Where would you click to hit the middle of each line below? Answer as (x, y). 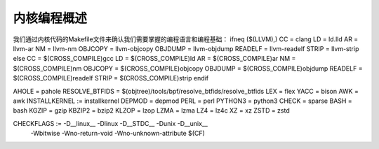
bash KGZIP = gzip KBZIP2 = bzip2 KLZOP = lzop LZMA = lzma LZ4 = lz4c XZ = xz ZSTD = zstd (152, 111)
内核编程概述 (50, 18)
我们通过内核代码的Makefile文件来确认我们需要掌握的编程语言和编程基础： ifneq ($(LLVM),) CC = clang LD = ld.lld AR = (186, 39)
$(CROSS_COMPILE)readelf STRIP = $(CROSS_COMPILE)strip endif (111, 78)
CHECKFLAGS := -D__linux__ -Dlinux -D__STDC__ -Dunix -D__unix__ (111, 123)
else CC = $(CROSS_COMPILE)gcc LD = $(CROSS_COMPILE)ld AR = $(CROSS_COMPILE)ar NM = (154, 59)
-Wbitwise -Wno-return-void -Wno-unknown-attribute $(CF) (118, 134)
